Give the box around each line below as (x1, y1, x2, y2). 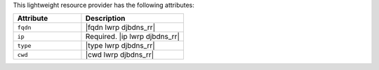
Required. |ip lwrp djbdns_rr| (85, 32, 180, 42)
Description (85, 14, 126, 24)
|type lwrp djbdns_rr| (85, 41, 156, 51)
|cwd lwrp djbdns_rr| (85, 50, 154, 60)
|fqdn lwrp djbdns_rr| (85, 23, 156, 33)
